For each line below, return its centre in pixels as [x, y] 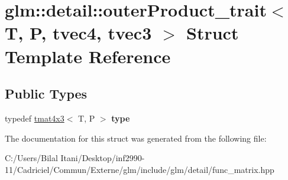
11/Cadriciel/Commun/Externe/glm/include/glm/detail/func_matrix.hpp [140, 169]
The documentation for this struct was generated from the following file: [136, 138]
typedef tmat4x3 [35, 118]
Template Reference [88, 56]
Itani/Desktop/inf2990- [103, 158]
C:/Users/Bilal [31, 158]
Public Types [46, 94]
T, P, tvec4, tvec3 [78, 33]
